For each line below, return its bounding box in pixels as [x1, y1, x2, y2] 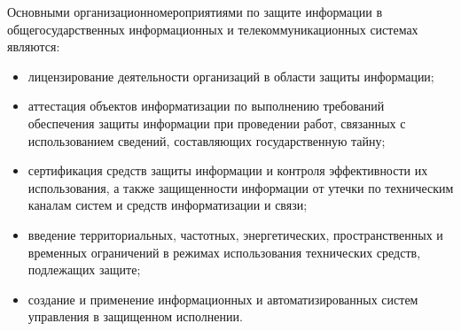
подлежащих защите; [27, 260, 141, 279]
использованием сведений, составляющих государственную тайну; [27, 131, 386, 150]
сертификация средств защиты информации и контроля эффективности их [27, 161, 428, 180]
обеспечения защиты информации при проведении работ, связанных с [27, 113, 406, 132]
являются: [7, 37, 60, 56]
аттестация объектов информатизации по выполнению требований [27, 96, 385, 115]
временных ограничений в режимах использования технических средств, [27, 242, 421, 261]
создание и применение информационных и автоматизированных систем [27, 289, 418, 308]
